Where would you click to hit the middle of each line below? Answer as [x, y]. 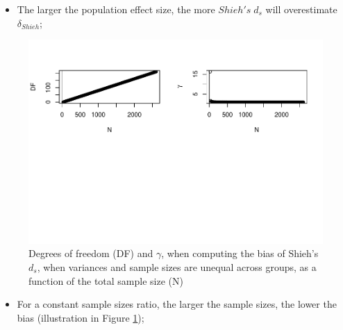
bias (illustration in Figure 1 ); [81, 317]
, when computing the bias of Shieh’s [240, 253]
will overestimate [301, 9]
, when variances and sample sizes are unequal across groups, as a [177, 266]
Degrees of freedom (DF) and [91, 253]
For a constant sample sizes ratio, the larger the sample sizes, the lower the [177, 304]
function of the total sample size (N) [106, 280]
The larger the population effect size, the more [116, 9]
